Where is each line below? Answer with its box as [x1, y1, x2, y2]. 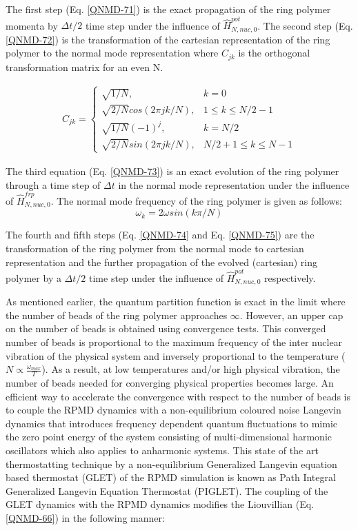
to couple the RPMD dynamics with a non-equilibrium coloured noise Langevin [6, 402, 341, 417]
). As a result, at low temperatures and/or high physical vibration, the [41, 362, 340, 376]
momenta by [6, 18, 58, 32]
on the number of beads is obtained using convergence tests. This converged [6, 321, 326, 336]
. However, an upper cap [239, 307, 344, 322]
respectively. [264, 270, 316, 285]
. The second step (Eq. [257, 18, 353, 32]
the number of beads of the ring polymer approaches [6, 307, 228, 322]
